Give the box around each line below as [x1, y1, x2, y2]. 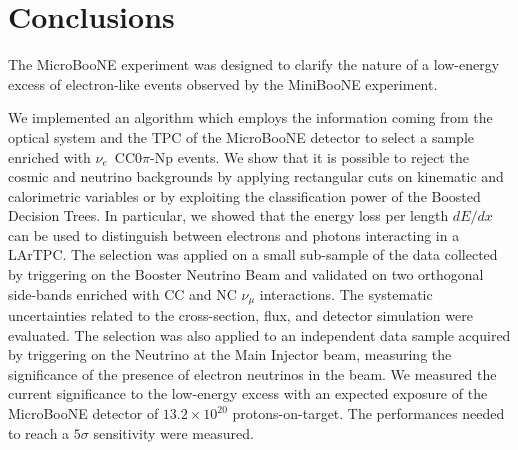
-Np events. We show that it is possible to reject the [150, 146, 469, 167]
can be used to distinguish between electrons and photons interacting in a [8, 224, 460, 245]
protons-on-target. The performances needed [232, 403, 505, 424]
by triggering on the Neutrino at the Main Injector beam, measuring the [8, 344, 452, 365]
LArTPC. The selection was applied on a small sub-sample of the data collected [8, 244, 498, 265]
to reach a [8, 422, 70, 443]
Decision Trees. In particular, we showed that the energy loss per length [8, 205, 449, 226]
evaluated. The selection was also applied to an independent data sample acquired [8, 324, 511, 345]
